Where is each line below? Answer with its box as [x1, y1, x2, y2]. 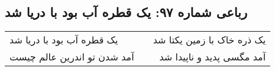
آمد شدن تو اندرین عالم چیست [9, 50, 134, 64]
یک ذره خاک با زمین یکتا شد [153, 33, 266, 47]
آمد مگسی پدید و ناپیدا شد [159, 50, 266, 64]
